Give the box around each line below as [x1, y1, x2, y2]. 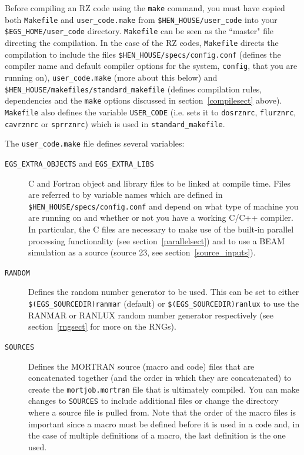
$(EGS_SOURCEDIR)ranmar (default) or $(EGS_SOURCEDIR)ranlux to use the [28, 297, 299, 309]
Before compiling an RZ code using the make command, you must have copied [5, 2, 285, 14]
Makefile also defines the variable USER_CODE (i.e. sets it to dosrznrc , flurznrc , [5, 105, 296, 118]
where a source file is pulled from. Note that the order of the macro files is [28, 406, 296, 418]
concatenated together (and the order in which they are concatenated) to [28, 371, 292, 384]
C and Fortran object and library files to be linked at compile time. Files [28, 177, 290, 189]
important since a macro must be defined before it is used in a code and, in [28, 417, 300, 430]
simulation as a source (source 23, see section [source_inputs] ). [28, 246, 256, 258]
